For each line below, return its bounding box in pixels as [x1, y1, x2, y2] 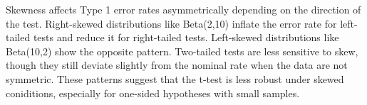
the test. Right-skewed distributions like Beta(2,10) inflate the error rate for [6, 16, 337, 31]
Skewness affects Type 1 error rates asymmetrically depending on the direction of [6, 2, 361, 16]
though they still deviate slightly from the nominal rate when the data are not [6, 57, 348, 72]
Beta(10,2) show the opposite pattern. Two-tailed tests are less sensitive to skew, [6, 43, 358, 58]
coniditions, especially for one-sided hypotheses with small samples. [6, 85, 300, 100]
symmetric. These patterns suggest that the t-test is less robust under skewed [6, 71, 344, 86]
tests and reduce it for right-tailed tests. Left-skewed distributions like [33, 30, 339, 45]
